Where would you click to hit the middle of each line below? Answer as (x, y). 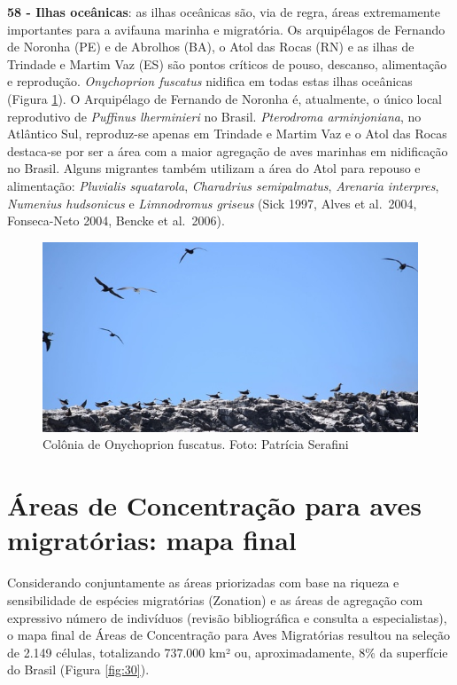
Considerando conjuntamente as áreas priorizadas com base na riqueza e (203, 583)
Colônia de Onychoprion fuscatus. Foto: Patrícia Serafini (196, 444)
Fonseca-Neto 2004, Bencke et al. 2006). (116, 220)
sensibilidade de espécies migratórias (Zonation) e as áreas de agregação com (215, 599)
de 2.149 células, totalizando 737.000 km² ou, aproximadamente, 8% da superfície (228, 652)
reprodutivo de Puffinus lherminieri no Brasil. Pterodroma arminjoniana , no (214, 116)
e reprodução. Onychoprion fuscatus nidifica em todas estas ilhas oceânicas (210, 81)
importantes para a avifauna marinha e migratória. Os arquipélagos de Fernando (226, 29)
